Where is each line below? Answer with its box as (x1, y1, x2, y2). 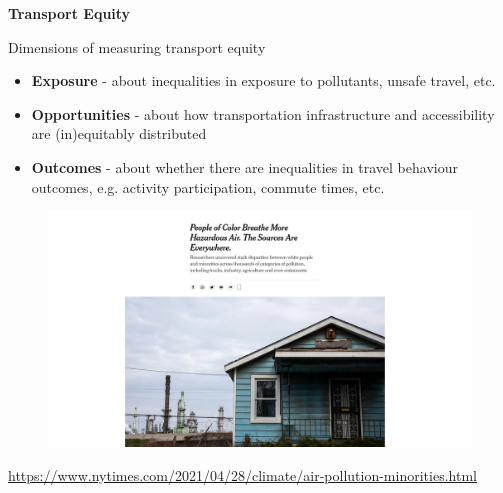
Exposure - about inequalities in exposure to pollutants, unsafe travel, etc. (31, 70, 496, 91)
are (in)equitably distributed (31, 123, 207, 144)
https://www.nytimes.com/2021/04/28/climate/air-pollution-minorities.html (8, 464, 477, 485)
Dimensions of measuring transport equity (8, 36, 266, 57)
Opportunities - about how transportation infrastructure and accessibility (31, 103, 495, 124)
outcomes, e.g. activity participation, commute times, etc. (31, 176, 385, 197)
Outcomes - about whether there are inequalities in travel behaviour (31, 156, 458, 177)
